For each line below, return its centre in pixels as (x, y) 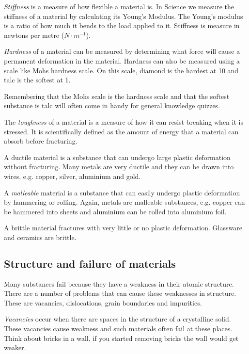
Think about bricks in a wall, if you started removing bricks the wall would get (121, 338)
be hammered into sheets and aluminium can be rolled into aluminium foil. (115, 211)
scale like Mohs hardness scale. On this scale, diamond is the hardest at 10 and (121, 70)
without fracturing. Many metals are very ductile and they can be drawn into (119, 167)
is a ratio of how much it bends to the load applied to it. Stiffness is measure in (122, 25)
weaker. (15, 347)
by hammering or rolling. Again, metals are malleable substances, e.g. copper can (124, 202)
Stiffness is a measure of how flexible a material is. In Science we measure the (119, 6)
